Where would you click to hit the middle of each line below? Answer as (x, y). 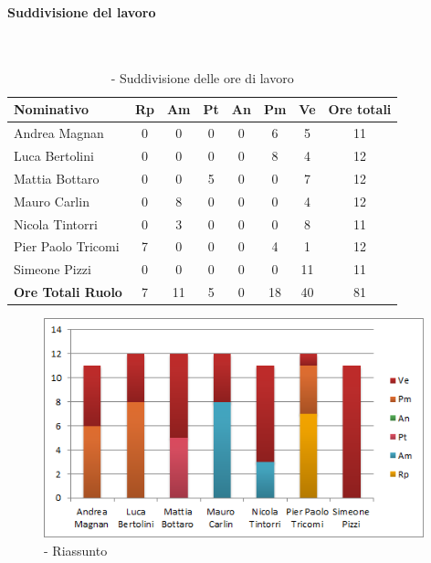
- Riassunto (76, 550)
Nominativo (52, 109)
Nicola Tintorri (56, 223)
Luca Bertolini (54, 155)
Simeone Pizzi (53, 269)
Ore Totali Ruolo (68, 292)
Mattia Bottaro (57, 178)
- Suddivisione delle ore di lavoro (202, 77)
